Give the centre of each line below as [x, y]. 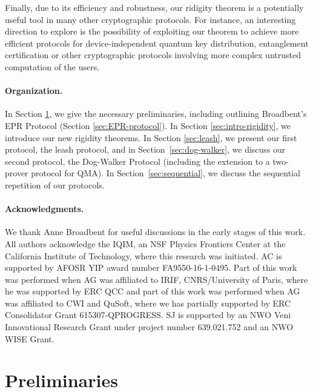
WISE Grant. [30, 338]
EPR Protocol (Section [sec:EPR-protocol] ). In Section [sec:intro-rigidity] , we [148, 125]
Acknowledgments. [44, 209]
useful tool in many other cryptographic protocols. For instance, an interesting [150, 19]
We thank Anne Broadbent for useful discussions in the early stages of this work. [155, 232]
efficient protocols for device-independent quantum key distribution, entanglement [157, 43]
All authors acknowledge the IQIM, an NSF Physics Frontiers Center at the [145, 243]
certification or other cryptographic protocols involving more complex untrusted [153, 55]
